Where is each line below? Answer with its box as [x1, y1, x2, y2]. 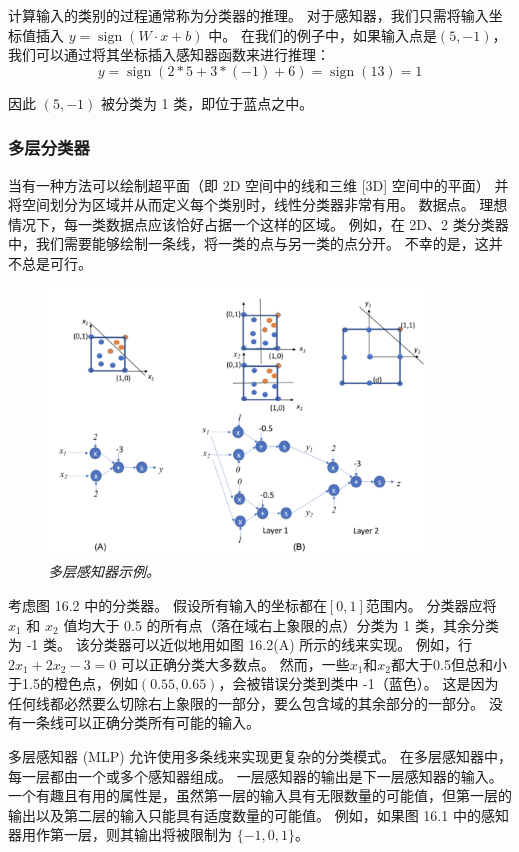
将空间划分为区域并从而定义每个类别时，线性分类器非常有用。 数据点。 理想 [8, 194, 508, 215]
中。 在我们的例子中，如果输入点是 [208, 24, 437, 45]
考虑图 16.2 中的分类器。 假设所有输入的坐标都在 [8, 594, 327, 615]
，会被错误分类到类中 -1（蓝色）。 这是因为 [218, 673, 499, 694]
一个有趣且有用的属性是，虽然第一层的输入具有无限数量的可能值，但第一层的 [8, 785, 512, 806]
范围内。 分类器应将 [365, 594, 497, 615]
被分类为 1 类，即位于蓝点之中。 [100, 92, 314, 113]
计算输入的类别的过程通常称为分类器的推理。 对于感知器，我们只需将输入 [8, 5, 489, 25]
